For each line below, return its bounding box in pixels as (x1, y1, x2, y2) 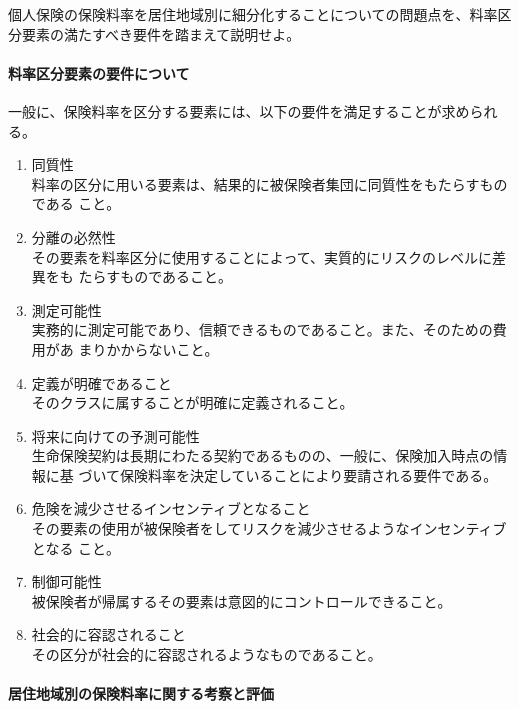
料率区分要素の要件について (8, 62, 190, 83)
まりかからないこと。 (78, 338, 219, 359)
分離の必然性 (31, 226, 116, 247)
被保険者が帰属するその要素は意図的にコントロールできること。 (31, 590, 452, 611)
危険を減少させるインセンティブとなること (31, 498, 311, 519)
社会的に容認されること (31, 624, 186, 645)
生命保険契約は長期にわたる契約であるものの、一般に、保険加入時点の (31, 445, 494, 466)
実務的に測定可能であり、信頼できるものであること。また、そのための (31, 319, 493, 340)
